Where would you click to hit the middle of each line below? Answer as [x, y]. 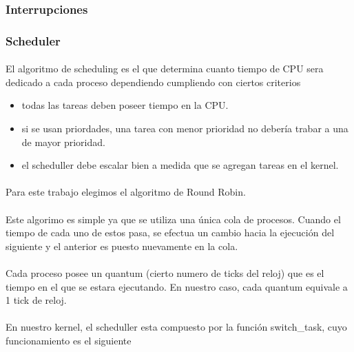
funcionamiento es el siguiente [69, 340]
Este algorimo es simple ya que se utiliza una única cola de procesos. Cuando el [173, 219]
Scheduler [33, 40]
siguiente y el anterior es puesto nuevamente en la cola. [122, 246]
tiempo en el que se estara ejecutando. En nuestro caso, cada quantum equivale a [177, 286]
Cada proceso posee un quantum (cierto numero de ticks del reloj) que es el [165, 273]
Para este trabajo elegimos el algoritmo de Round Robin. [126, 192]
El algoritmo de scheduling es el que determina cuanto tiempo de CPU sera [165, 69]
